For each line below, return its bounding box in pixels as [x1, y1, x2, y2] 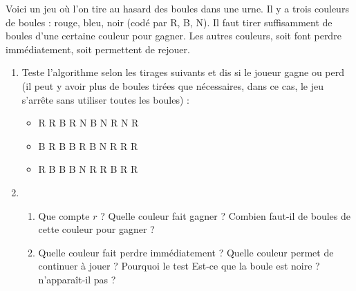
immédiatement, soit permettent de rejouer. [6, 41, 190, 56]
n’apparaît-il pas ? [38, 272, 116, 286]
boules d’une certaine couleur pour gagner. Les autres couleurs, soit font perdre [6, 28, 341, 43]
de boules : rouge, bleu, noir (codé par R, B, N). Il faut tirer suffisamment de [6, 15, 332, 29]
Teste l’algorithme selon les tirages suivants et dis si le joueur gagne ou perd [21, 65, 345, 79]
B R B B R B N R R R [38, 138, 138, 153]
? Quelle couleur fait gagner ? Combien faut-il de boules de [100, 208, 350, 223]
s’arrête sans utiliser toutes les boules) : [21, 92, 189, 106]
